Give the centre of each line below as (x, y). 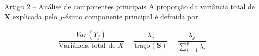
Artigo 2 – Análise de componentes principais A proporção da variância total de (130, 6)
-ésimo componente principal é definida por (130, 16)
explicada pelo (35, 16)
